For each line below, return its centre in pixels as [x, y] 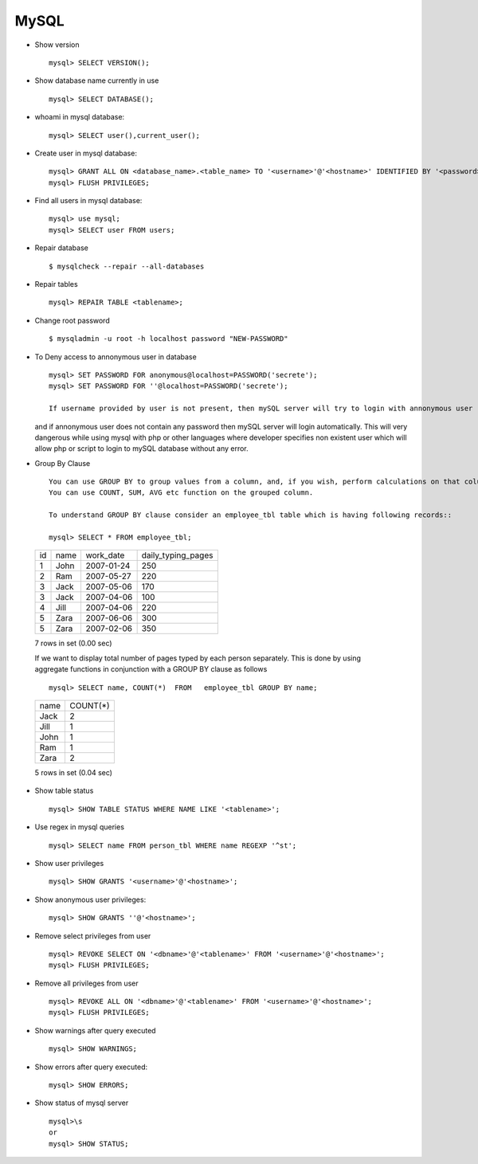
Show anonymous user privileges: [90, 899]
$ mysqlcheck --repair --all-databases [127, 266]
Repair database [62, 248]
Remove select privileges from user [93, 935]
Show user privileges [69, 863]
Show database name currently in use [97, 80]
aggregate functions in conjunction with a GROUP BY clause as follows [151, 669]
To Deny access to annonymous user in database [116, 357]
